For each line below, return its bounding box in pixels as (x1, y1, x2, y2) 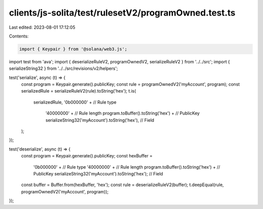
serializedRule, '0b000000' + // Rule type (33, 99, 117, 105)
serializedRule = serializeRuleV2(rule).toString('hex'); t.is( (21, 88, 136, 94)
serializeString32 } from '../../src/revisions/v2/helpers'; (9, 66, 118, 72)
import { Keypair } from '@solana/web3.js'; (19, 46, 128, 52)
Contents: (9, 33, 29, 39)
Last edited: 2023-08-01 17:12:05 (9, 24, 75, 30)
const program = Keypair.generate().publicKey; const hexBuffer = (21, 153, 153, 159)
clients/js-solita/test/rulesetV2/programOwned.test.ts (9, 7, 236, 18)
